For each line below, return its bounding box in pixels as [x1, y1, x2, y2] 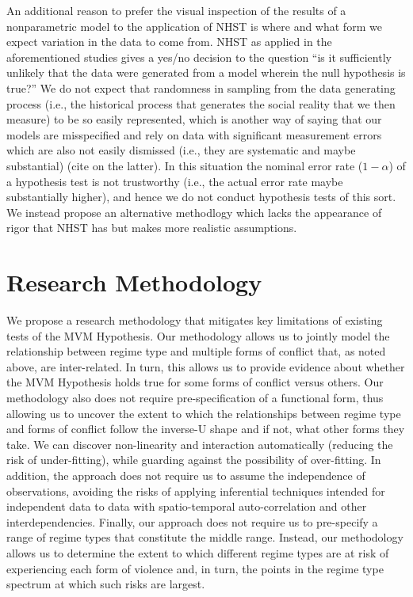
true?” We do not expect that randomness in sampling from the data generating [6, 79, 396, 96]
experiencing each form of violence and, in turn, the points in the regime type [6, 560, 384, 576]
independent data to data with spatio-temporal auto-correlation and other [6, 498, 367, 515]
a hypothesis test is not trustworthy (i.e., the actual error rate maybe [6, 173, 343, 189]
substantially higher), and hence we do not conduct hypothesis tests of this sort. [6, 188, 396, 205]
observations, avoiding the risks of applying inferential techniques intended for [6, 482, 385, 499]
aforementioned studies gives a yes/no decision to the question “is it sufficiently [6, 48, 392, 65]
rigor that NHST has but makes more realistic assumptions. [6, 219, 297, 236]
